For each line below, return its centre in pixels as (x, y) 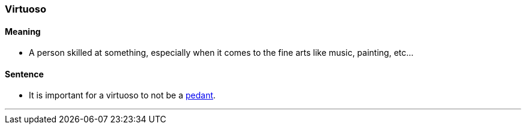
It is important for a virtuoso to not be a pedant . (122, 95)
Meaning (23, 31)
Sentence (24, 74)
